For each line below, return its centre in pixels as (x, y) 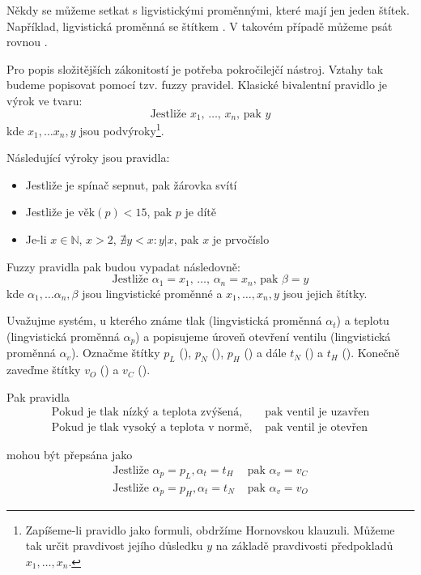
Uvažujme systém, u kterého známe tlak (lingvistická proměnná (164, 320)
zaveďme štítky (44, 370)
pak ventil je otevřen (316, 428)
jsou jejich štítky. (325, 293)
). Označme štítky (115, 353)
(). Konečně (371, 353)
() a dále (265, 353)
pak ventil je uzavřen (317, 413)
